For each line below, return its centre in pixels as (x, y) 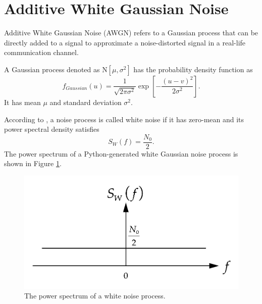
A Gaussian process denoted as (52, 69)
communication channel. (41, 52)
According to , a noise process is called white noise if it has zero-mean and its (124, 119)
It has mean (22, 102)
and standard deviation (86, 102)
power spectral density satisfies (52, 129)
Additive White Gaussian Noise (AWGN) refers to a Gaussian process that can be (131, 33)
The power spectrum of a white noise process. (95, 296)
